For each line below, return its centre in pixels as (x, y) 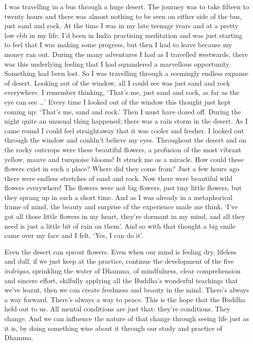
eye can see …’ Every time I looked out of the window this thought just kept (118, 101)
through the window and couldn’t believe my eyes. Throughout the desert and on (126, 140)
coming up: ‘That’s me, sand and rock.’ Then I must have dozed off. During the (123, 111)
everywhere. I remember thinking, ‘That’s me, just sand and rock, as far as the (122, 92)
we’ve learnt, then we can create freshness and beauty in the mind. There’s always (127, 290)
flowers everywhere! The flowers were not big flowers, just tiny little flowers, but (123, 188)
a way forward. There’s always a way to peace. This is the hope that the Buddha (125, 299)
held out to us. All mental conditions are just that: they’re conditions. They (118, 309)
